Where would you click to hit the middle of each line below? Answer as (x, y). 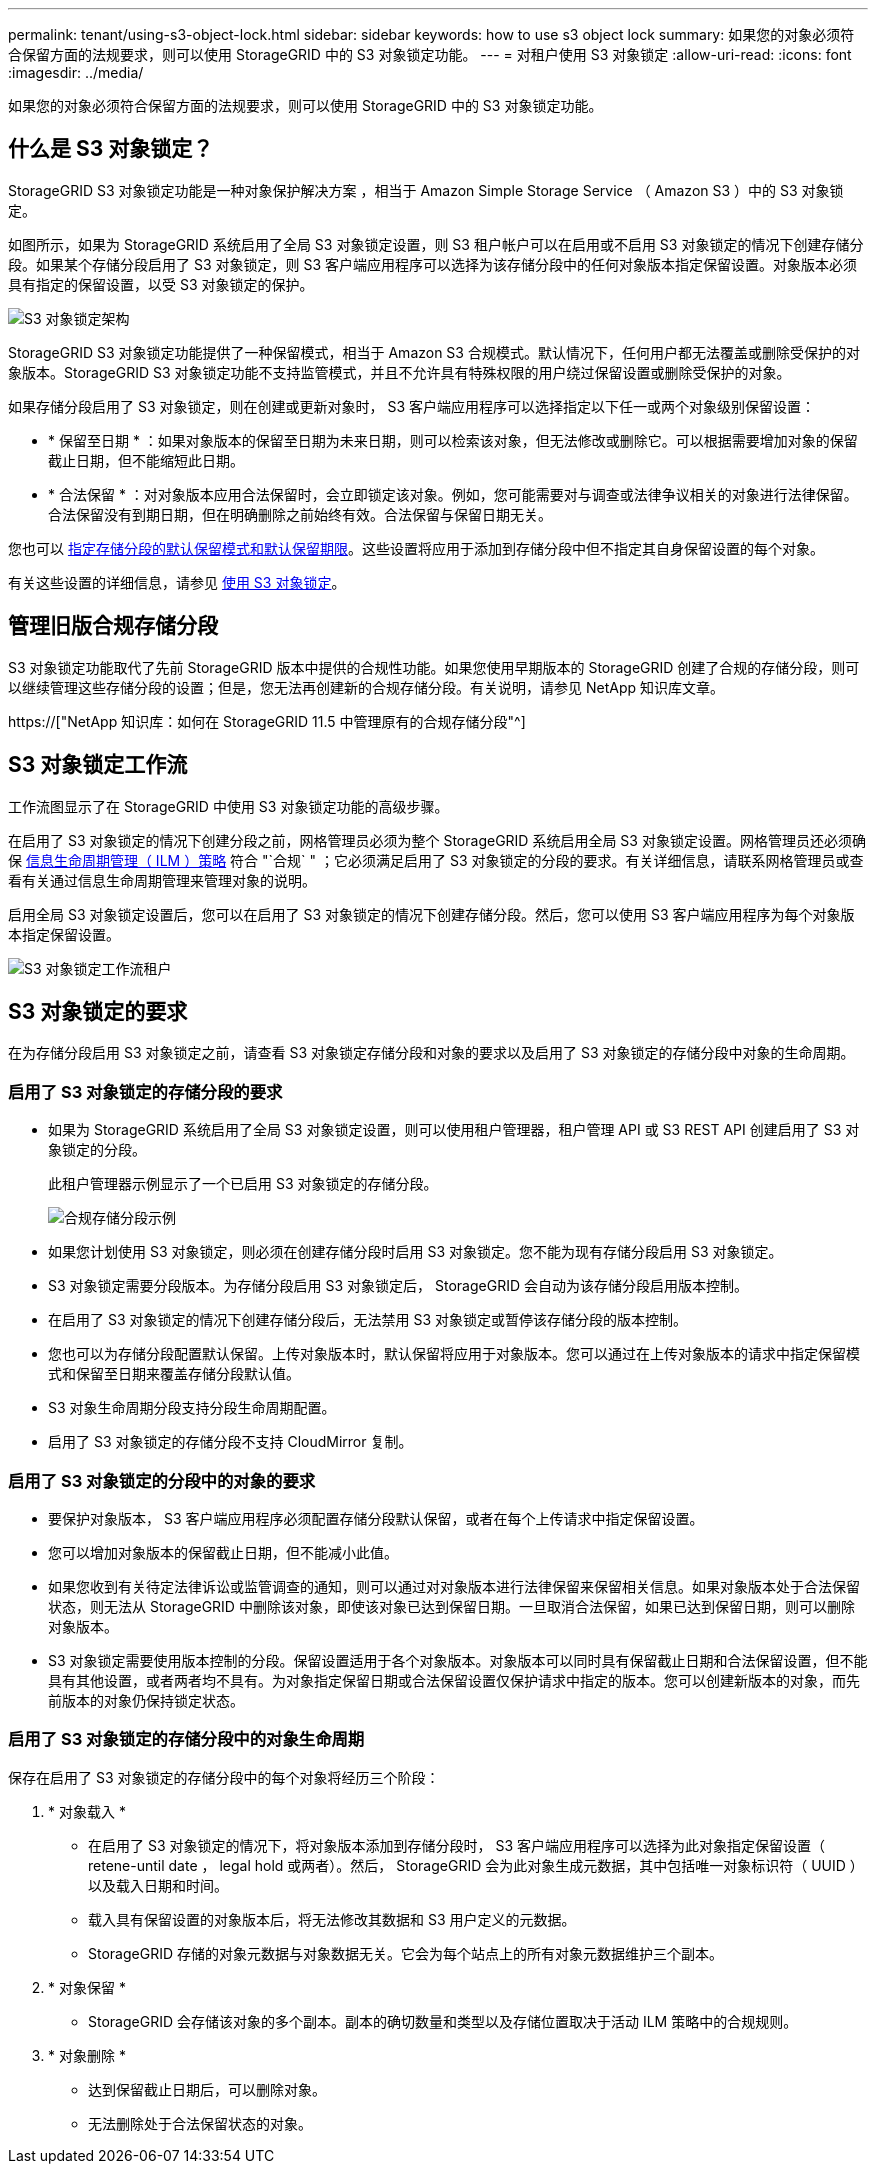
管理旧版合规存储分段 (113, 626)
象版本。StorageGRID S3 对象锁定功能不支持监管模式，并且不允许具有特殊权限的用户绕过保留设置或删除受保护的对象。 (399, 372)
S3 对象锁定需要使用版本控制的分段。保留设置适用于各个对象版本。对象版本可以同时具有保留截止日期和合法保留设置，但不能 (458, 1660)
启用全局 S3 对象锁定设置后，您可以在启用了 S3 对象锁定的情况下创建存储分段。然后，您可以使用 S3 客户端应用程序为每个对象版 (431, 914)
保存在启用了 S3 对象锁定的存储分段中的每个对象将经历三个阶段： (224, 1777)
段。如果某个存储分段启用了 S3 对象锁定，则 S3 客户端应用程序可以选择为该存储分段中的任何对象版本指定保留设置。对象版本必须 (433, 264)
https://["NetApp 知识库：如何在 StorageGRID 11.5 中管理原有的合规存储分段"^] (267, 721)
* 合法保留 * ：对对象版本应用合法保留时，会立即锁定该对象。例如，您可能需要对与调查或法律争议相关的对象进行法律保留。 (453, 494)
